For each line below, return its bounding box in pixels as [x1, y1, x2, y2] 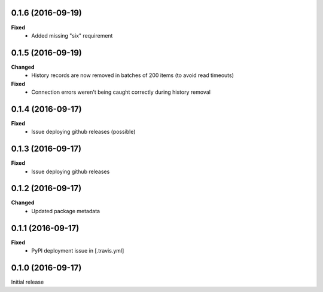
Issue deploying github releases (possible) [31, 128, 136, 136]
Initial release [11, 278, 44, 286]
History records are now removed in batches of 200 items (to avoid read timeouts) [31, 72, 234, 79]
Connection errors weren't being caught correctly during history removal [31, 88, 211, 96]
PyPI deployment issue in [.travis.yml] [31, 247, 124, 254]
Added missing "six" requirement [31, 32, 113, 39]
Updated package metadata [31, 207, 100, 214]
